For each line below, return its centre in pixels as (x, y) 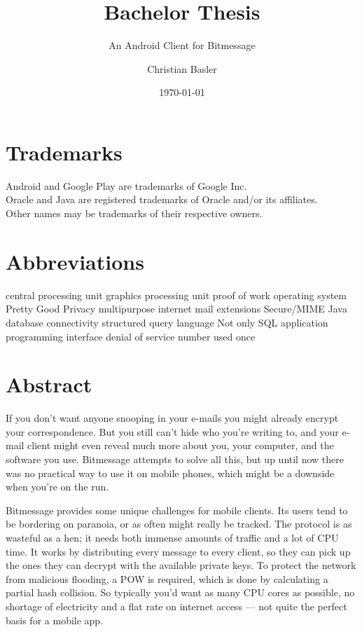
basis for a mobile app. (55, 620)
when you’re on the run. (57, 487)
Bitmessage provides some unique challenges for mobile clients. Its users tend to (177, 510)
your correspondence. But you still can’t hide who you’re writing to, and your (172, 431)
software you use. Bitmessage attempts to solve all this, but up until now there (175, 459)
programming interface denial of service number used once (131, 336)
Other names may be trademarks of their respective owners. (134, 213)
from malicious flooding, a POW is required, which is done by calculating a (167, 578)
